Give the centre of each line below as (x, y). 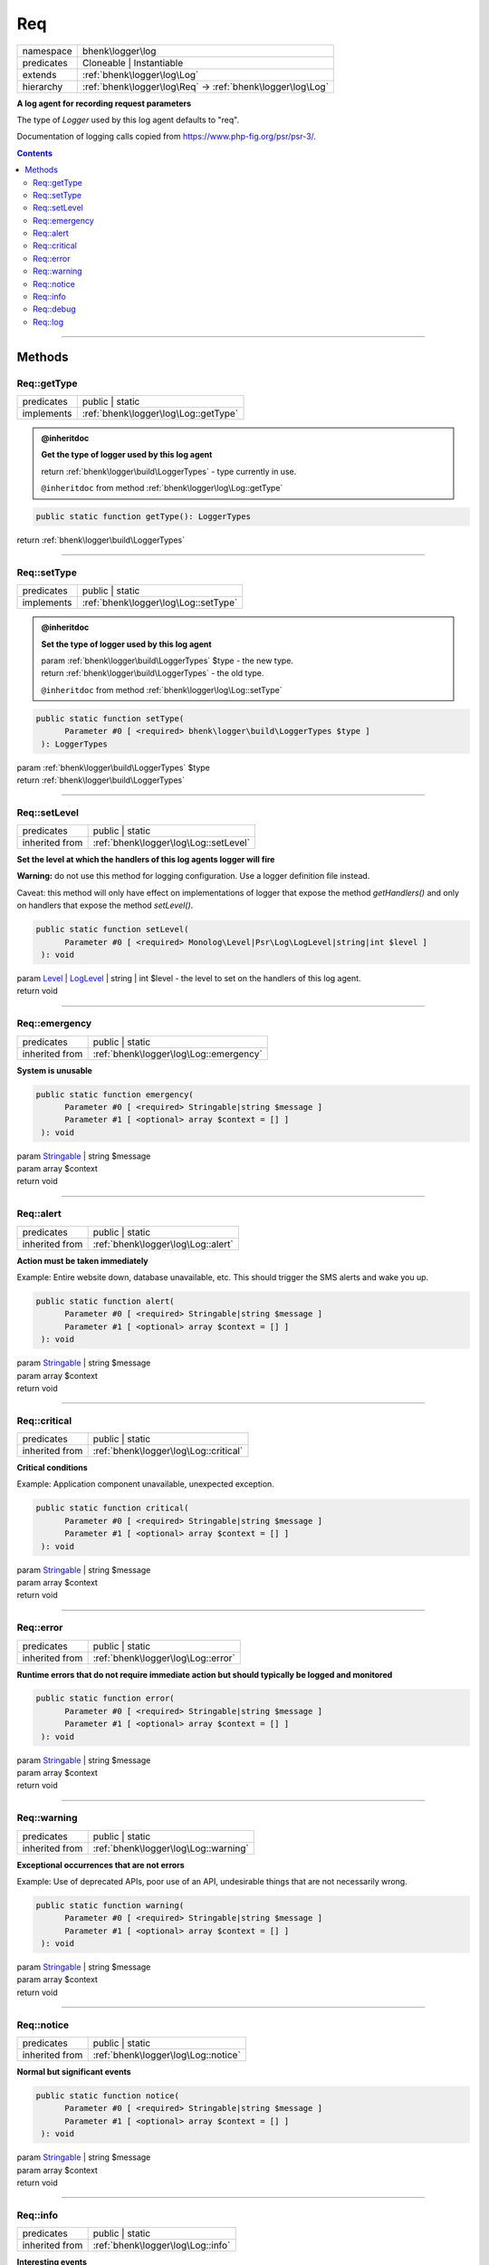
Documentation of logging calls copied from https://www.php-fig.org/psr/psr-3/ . (167, 137)
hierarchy (43, 86)
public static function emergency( (115, 1094)
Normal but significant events (74, 2072)
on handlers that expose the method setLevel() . (105, 905)
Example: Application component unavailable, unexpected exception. (146, 1484)
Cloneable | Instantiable (133, 63)
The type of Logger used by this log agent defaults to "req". (128, 120)
